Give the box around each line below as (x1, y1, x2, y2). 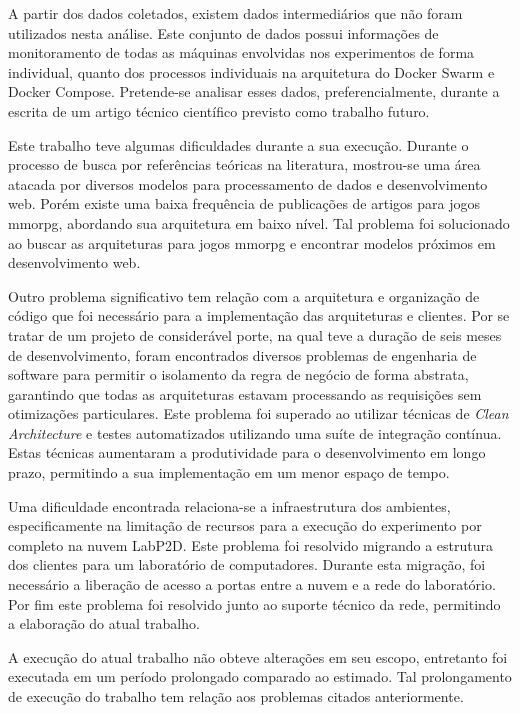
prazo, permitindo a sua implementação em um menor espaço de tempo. (8, 462, 450, 483)
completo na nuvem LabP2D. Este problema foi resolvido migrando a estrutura (8, 534, 494, 555)
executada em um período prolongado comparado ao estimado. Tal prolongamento (8, 666, 512, 687)
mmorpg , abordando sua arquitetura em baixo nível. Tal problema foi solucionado (8, 212, 510, 233)
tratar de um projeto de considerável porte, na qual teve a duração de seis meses (8, 324, 502, 345)
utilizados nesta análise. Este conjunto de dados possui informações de (8, 22, 439, 43)
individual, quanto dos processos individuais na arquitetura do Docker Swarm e (8, 61, 495, 82)
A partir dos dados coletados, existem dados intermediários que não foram (8, 3, 463, 23)
